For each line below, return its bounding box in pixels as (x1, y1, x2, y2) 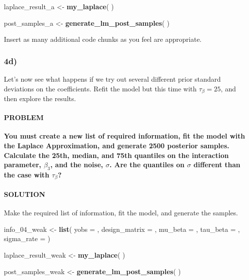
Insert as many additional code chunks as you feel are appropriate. (4, 34, 202, 44)
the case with (4, 170, 50, 180)
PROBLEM (4, 112, 44, 122)
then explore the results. (4, 93, 76, 104)
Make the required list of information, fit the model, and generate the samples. (4, 208, 238, 218)
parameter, (4, 159, 41, 170)
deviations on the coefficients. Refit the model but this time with (4, 83, 197, 93)
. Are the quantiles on (109, 159, 185, 170)
